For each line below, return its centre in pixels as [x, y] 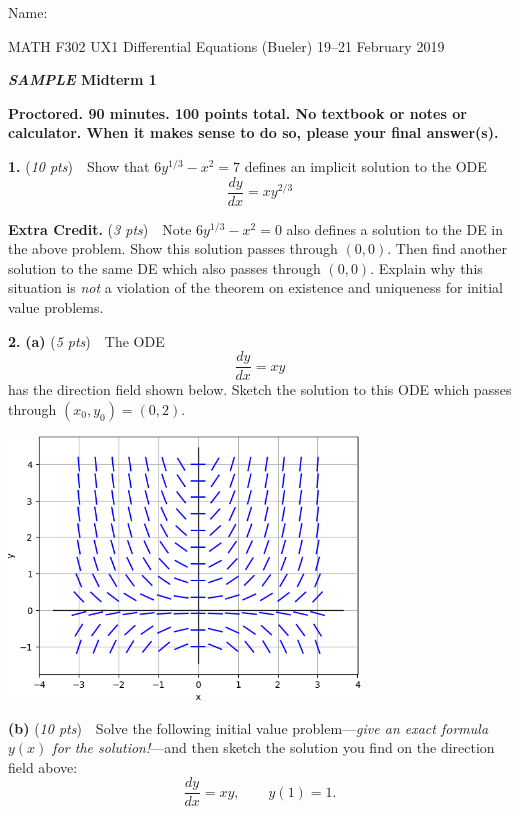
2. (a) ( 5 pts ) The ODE [86, 340]
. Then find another [447, 248]
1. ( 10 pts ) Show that [79, 165]
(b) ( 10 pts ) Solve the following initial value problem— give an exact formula [248, 727]
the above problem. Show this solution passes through [173, 248]
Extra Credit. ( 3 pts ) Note [100, 228]
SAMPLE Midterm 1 [82, 79]
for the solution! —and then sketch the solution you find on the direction [273, 747]
